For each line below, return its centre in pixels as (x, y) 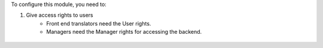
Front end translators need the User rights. (99, 23)
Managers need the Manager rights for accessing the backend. (124, 32)
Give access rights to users (60, 15)
